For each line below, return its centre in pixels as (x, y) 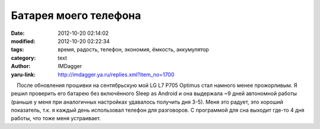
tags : (17, 50)
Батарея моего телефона (76, 15)
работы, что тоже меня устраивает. (56, 118)
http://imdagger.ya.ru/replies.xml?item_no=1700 (116, 75)
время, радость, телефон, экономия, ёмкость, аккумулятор (133, 50)
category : (23, 58)
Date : (18, 33)
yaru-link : (23, 75)
